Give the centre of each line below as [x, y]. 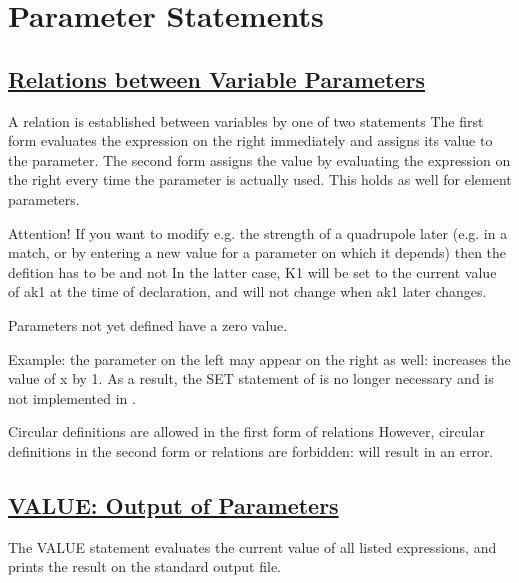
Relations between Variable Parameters [217, 78]
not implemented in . [72, 397]
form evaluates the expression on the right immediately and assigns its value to [250, 140]
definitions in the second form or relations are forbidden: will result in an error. [251, 450]
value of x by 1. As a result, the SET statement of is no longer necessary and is [251, 378]
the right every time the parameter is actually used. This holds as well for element [260, 179]
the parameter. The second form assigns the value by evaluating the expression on [259, 159]
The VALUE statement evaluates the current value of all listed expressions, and [252, 546]
